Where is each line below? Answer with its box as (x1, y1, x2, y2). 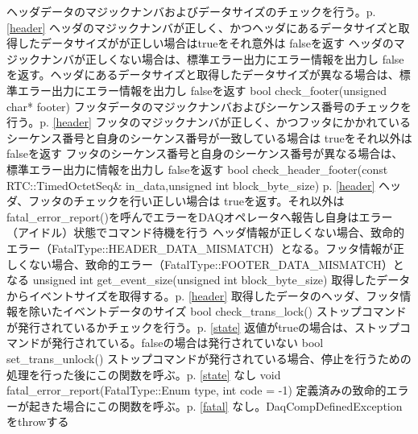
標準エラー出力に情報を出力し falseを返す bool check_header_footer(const (6, 160, 388, 177)
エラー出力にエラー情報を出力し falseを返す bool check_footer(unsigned (17, 81, 387, 98)
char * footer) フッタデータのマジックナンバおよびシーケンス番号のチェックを (6, 97, 412, 114)
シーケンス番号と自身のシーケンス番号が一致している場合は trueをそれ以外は (6, 129, 412, 146)
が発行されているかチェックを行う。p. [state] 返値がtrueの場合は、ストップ (6, 318, 400, 335)
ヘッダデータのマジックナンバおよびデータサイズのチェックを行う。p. (6, 3, 376, 19)
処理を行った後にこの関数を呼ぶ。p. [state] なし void (6, 366, 281, 382)
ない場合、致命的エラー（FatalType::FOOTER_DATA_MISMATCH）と (28, 255, 404, 272)
